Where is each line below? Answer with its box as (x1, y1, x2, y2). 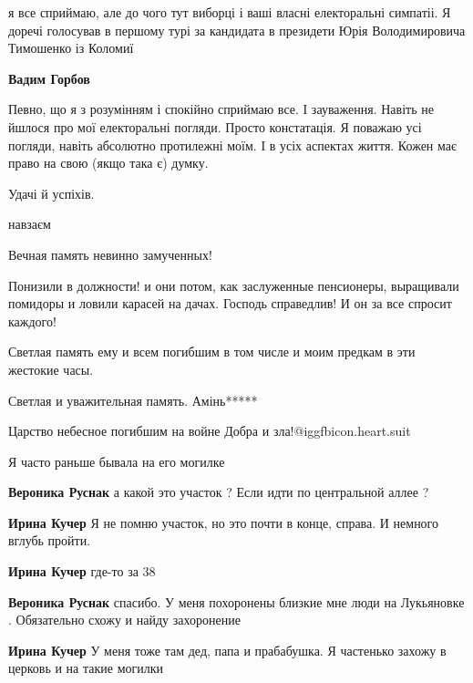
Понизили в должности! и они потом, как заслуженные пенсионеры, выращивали (8, 275, 459, 295)
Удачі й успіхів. (8, 183, 95, 202)
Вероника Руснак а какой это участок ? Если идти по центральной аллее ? (8, 482, 429, 502)
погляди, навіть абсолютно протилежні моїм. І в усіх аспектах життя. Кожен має (8, 135, 458, 154)
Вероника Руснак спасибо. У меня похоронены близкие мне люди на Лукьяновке (8, 592, 465, 611)
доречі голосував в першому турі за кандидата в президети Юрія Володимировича (8, 20, 466, 39)
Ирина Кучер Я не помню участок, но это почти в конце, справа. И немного (8, 512, 439, 532)
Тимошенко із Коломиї (8, 38, 134, 57)
